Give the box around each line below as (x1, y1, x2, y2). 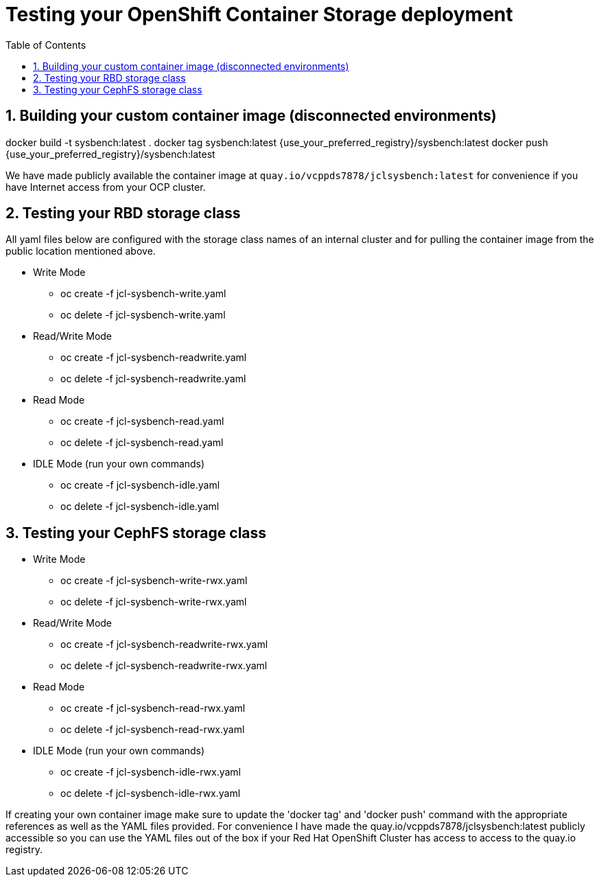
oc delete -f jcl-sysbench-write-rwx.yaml (60, 596, 247, 608)
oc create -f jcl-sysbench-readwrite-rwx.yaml (60, 638, 268, 651)
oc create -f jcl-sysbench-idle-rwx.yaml (60, 766, 242, 778)
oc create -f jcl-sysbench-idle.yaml (60, 479, 220, 491)
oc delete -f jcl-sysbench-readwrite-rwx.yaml (60, 660, 268, 672)
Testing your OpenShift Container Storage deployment (5, 3, 513, 26)
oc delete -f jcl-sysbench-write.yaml (60, 309, 226, 321)
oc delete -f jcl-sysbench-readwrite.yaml (60, 373, 246, 385)
